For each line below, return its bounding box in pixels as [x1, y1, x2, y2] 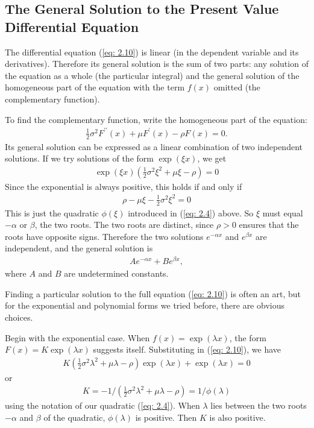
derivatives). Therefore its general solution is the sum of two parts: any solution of [5, 57, 309, 70]
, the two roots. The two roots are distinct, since [34, 218, 214, 231]
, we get [197, 152, 227, 165]
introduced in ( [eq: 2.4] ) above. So [128, 206, 254, 219]
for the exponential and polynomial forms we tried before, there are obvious [5, 299, 284, 312]
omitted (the [213, 81, 260, 93]
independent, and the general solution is [5, 242, 153, 254]
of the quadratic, [43, 411, 105, 423]
